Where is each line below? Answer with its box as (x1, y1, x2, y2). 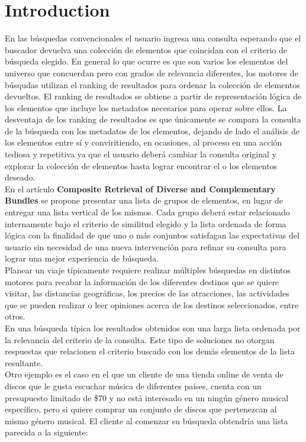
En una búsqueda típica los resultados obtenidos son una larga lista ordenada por (5, 321, 301, 334)
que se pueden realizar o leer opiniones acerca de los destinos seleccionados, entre (5, 298, 299, 311)
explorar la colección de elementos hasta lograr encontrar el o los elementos (5, 159, 278, 172)
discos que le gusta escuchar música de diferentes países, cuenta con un (5, 379, 262, 392)
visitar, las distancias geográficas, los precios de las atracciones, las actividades (5, 287, 289, 299)
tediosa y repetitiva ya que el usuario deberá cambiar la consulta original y (5, 148, 276, 160)
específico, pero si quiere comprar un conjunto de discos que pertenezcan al (5, 403, 277, 415)
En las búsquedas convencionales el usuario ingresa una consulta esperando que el (5, 32, 301, 44)
